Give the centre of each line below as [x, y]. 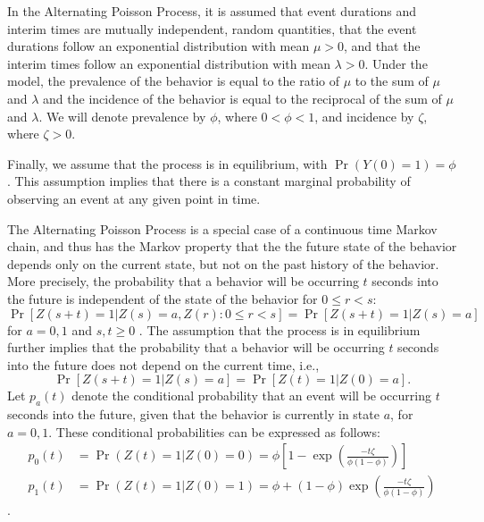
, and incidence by [364, 116]
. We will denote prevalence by [122, 116]
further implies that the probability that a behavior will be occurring [196, 347]
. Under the [396, 63]
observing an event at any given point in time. [134, 198]
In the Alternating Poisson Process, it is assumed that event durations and [212, 11]
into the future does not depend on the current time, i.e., [163, 364]
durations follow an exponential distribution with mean [159, 46]
